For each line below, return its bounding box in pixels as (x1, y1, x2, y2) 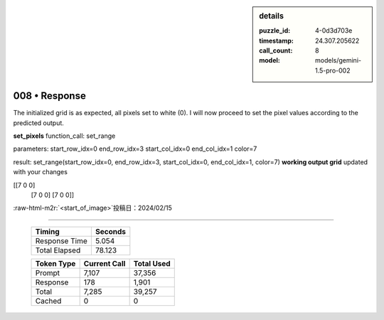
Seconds (95, 226, 126, 236)
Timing (35, 226, 60, 236)
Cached (35, 296, 62, 306)
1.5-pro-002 (315, 66, 351, 75)
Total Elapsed (35, 245, 81, 255)
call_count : (259, 46, 293, 55)
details (259, 11, 284, 21)
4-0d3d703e (315, 26, 353, 35)
